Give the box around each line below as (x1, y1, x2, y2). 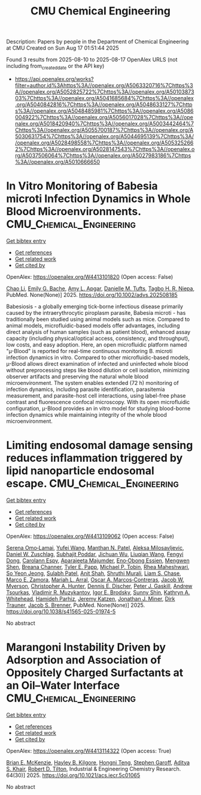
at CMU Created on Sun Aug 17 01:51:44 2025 (6, 44, 120, 52)
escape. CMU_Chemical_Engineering (6, 477, 179, 490)
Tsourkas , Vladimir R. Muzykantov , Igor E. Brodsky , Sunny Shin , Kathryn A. (6, 589, 190, 596)
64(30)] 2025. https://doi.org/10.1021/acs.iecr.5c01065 (6, 772, 141, 779)
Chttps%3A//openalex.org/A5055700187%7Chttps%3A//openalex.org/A (14, 126, 194, 133)
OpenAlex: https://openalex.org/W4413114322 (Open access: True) (6, 747, 172, 754)
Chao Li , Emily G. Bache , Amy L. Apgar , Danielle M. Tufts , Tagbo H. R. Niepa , (6, 285, 195, 292)
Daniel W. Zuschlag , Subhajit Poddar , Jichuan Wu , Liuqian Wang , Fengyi (6, 550, 184, 558)
